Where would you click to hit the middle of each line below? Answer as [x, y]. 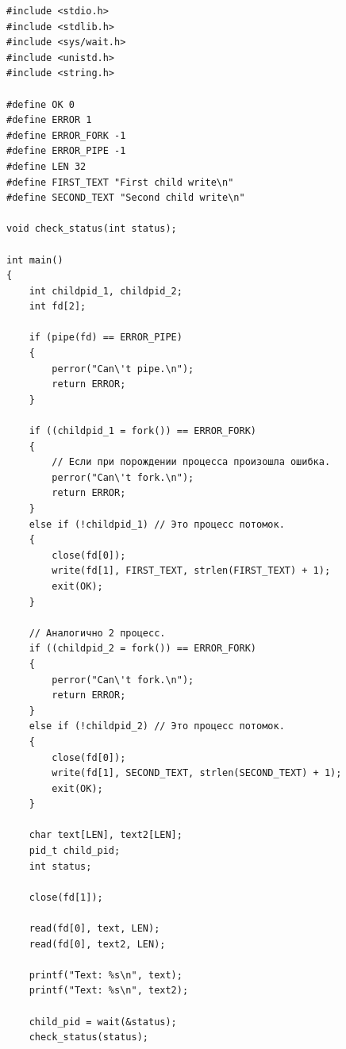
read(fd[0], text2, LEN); [97, 944]
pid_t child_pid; [75, 851]
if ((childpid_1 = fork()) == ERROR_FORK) [142, 431]
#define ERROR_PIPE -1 [66, 151]
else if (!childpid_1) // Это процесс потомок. [157, 524]
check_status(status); [88, 1037]
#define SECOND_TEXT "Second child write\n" [126, 198]
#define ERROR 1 [49, 120]
